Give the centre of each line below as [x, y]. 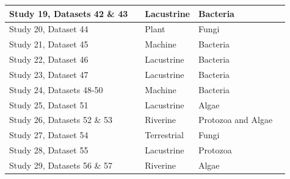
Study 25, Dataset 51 [49, 104]
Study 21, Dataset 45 [49, 44]
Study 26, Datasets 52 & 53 [61, 120]
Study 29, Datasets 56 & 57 [61, 165]
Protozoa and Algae [235, 120]
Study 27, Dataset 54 [49, 135]
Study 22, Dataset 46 [49, 59]
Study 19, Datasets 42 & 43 [69, 13]
